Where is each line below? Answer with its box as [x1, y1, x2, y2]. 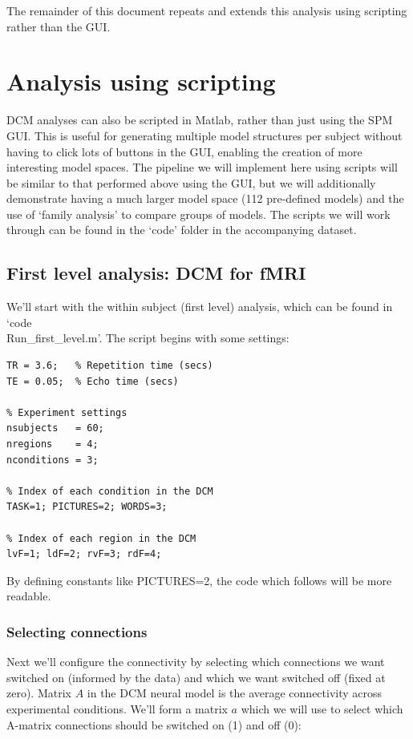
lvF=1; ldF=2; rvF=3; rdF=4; [6, 548, 162, 560]
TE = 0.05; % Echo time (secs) [6, 375, 179, 387]
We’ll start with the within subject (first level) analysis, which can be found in [6, 298, 393, 315]
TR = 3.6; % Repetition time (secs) [6, 360, 213, 372]
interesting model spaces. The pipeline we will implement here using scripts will [6, 159, 398, 176]
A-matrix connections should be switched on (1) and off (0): [6, 716, 302, 733]
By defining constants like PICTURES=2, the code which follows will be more [6, 571, 392, 588]
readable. [6, 588, 51, 604]
